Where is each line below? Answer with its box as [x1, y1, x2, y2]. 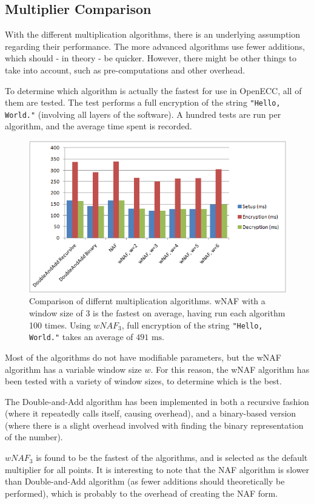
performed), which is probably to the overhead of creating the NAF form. [5, 486, 278, 499]
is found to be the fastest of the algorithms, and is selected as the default [36, 451, 308, 464]
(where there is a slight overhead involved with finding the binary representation [5, 418, 304, 431]
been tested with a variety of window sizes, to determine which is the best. [5, 375, 282, 387]
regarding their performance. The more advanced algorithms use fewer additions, [5, 39, 305, 52]
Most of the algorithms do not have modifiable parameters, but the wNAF [5, 350, 281, 363]
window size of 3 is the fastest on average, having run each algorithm [29, 307, 286, 319]
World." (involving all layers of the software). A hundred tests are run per [5, 107, 281, 120]
